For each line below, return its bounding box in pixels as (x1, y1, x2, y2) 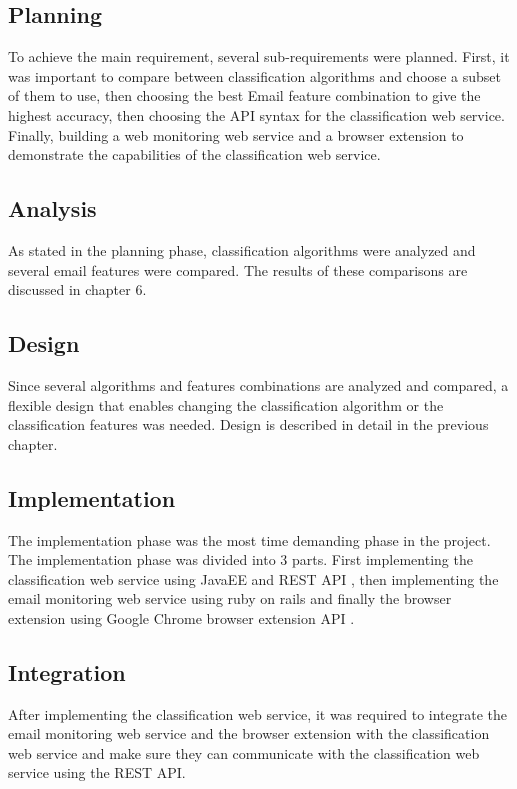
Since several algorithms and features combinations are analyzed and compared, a (8, 374, 509, 395)
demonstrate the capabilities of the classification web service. (8, 144, 381, 165)
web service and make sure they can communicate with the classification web (8, 742, 480, 763)
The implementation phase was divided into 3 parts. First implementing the (8, 549, 473, 570)
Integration (8, 656, 126, 687)
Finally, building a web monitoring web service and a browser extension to (8, 124, 464, 145)
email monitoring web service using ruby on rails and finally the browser (8, 588, 452, 609)
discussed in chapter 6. (8, 279, 147, 300)
